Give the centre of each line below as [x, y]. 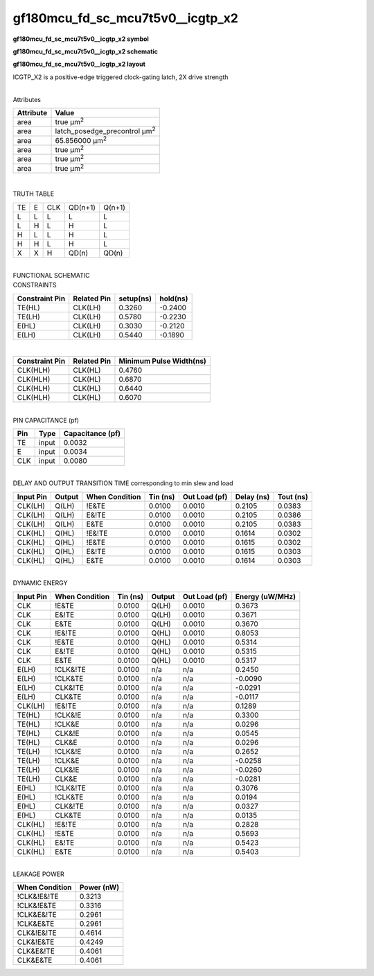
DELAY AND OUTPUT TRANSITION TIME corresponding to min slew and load [123, 483]
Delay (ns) [252, 496]
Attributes [27, 99]
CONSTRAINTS [35, 285]
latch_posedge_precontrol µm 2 [105, 131]
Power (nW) [100, 887]
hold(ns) [174, 298]
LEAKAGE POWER [39, 874]
